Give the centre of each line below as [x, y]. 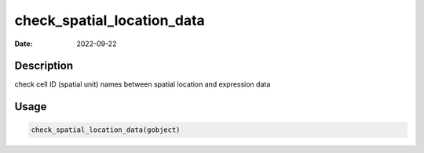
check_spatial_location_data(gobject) [106, 130]
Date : [24, 44]
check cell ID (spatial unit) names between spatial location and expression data [143, 84]
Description [44, 66]
